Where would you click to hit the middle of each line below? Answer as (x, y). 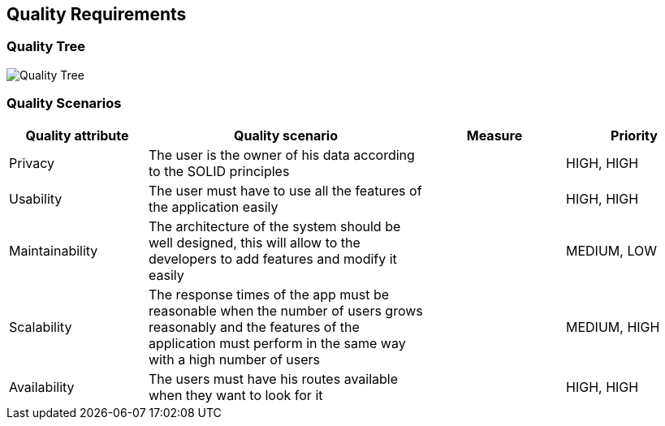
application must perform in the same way (277, 343)
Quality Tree (46, 47)
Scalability (41, 327)
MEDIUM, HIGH (613, 327)
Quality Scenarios (64, 103)
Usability (36, 198)
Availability (42, 387)
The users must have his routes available (274, 379)
